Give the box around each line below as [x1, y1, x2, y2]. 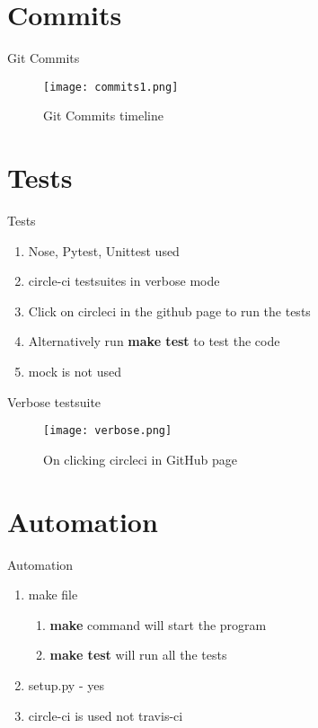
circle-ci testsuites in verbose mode [28, 271, 220, 290]
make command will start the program [49, 615, 267, 634]
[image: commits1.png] [43, 80, 179, 93]
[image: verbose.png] [43, 424, 172, 438]
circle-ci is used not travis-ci [28, 706, 183, 724]
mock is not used [28, 362, 121, 381]
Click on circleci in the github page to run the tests [28, 301, 311, 320]
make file [28, 585, 78, 604]
